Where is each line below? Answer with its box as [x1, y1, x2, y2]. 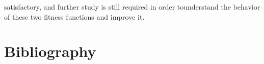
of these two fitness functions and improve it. [4, 11, 145, 22]
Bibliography [4, 41, 96, 61]
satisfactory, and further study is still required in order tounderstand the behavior [4, 2, 260, 12]
